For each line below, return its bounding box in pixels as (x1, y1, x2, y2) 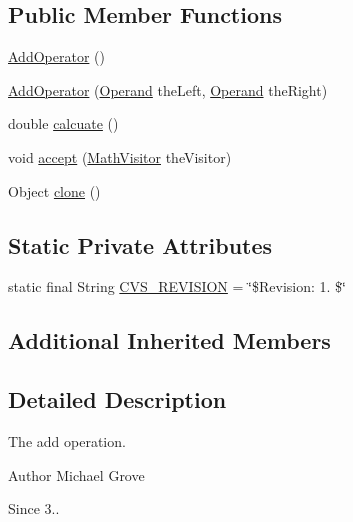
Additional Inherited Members (8, 325, 331, 356)
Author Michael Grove (8, 464, 145, 485)
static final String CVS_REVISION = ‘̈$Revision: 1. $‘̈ (8, 276, 346, 297)
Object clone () (8, 180, 101, 201)
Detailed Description (8, 384, 227, 415)
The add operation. (8, 430, 126, 451)
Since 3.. (8, 498, 60, 519)
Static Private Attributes (8, 229, 273, 260)
